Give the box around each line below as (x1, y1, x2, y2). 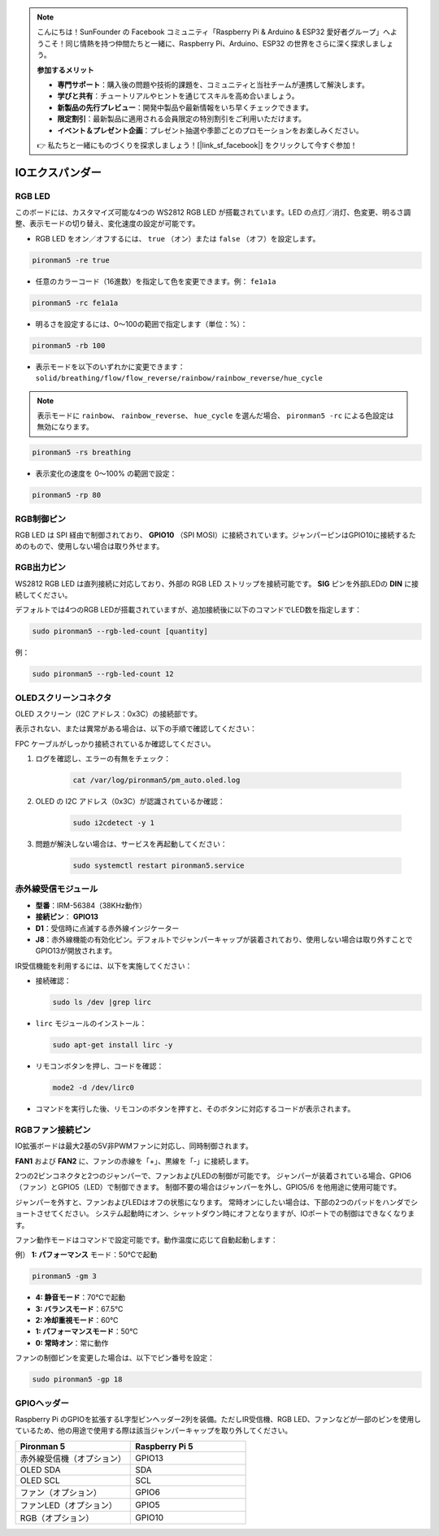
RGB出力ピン (15, 562, 67, 573)
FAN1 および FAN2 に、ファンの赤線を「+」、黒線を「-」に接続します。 (15, 1155, 254, 1166)
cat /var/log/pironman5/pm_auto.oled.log (72, 776, 241, 785)
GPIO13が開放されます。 (35, 946, 117, 955)
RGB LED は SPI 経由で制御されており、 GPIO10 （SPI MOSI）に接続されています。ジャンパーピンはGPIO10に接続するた (15, 530, 416, 540)
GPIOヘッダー (15, 1397, 69, 1408)
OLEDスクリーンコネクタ (15, 692, 112, 703)
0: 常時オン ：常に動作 (35, 1338, 109, 1347)
